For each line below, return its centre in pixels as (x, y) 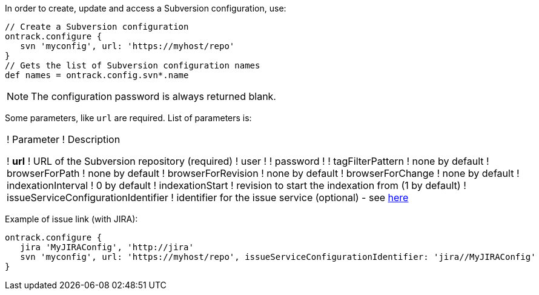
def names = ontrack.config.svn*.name (97, 75)
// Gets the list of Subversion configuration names (133, 65)
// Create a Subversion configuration (97, 27)
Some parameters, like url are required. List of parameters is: (128, 118)
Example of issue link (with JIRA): (71, 219)
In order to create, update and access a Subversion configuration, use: (146, 8)
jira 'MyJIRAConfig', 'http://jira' (107, 247)
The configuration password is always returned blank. (154, 96)
